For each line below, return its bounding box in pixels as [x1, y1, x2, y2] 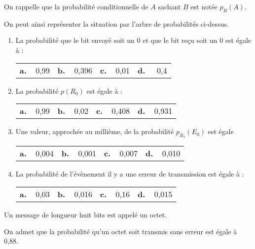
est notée [190, 1, 218, 11]
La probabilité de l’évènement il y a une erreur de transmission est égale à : [15, 169, 244, 179]
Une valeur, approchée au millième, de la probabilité [15, 126, 174, 137]
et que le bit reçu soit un [143, 35, 218, 45]
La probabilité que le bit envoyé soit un [15, 35, 135, 45]
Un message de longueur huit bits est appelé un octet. [4, 209, 167, 219]
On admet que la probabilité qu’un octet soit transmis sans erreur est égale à [4, 226, 237, 236]
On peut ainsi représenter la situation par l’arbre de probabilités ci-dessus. [4, 18, 229, 29]
